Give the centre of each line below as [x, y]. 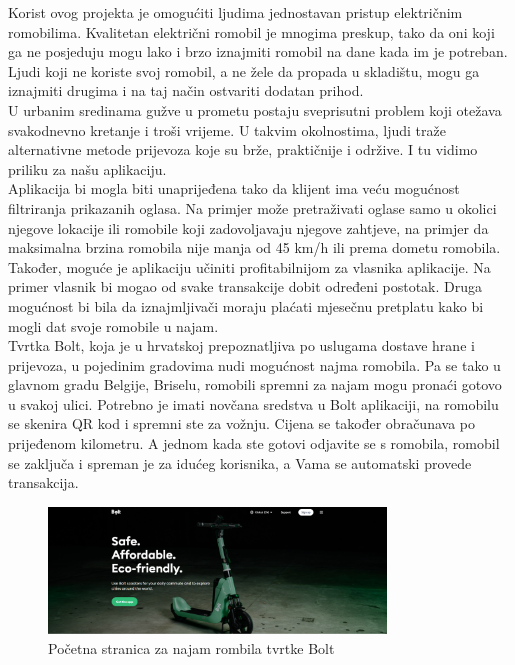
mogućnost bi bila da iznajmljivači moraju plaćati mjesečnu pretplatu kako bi [246, 305]
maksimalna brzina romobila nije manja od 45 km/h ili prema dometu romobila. [254, 247]
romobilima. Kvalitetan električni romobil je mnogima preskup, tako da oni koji [251, 31]
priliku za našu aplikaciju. [87, 168]
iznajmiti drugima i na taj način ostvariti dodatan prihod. [186, 90]
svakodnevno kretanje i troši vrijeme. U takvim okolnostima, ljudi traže [227, 129]
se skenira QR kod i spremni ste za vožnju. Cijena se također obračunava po [241, 423]
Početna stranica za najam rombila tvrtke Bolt [191, 647]
